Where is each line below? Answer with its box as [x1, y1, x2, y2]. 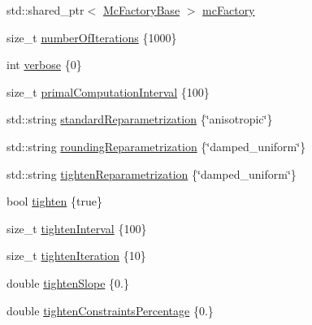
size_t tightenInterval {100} [6, 219, 147, 236]
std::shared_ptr [6, 2, 84, 18]
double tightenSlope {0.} [6, 274, 129, 291]
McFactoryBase [102, 2, 180, 18]
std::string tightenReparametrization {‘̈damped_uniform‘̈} [6, 165, 297, 182]
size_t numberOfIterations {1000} [6, 28, 177, 45]
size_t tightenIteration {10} [6, 247, 146, 264]
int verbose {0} [6, 56, 82, 73]
